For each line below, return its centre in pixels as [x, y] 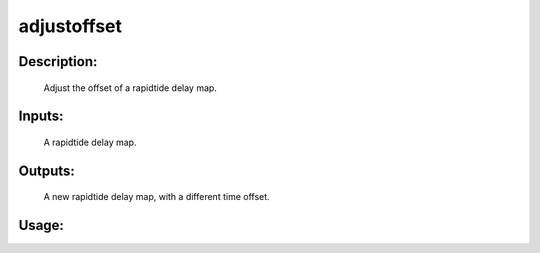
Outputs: [46, 170]
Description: [58, 61]
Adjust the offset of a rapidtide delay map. [130, 87]
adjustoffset [70, 26]
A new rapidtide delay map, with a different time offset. [156, 197]
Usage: [41, 225]
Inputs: [41, 116]
